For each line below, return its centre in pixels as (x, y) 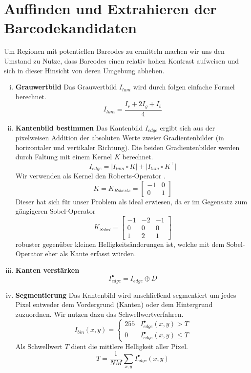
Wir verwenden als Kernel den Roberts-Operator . (90, 175)
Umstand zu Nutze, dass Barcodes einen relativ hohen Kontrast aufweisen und (122, 60)
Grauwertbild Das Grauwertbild (66, 87)
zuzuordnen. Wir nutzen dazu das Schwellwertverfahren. (99, 314)
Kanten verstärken (47, 270)
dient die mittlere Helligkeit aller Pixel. (129, 346)
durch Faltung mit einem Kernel (64, 157)
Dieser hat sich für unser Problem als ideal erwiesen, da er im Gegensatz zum (131, 201)
